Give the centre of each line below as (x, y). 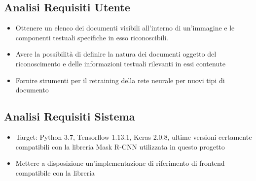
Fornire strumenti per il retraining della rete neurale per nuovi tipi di (120, 80)
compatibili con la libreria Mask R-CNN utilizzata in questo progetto (120, 146)
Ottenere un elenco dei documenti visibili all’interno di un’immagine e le (125, 28)
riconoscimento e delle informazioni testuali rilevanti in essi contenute (120, 63)
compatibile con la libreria (55, 172)
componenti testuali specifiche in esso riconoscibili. (92, 37)
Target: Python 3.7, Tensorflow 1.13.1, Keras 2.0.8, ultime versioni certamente (134, 136)
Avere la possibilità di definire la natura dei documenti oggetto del (116, 54)
